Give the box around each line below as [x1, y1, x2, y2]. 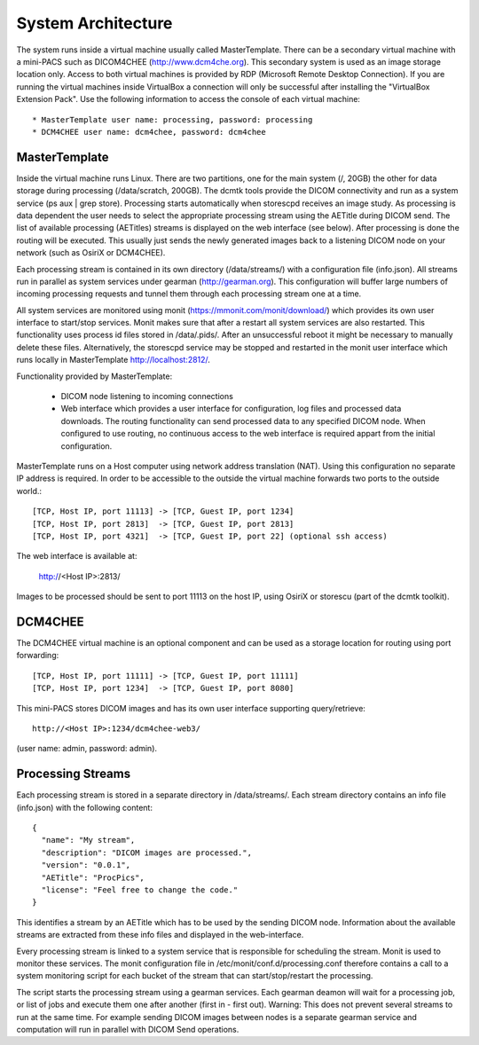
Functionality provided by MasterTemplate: [16, 371, 173, 381]
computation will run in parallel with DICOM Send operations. [16, 1024, 239, 1034]
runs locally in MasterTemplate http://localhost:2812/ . [16, 355, 210, 365]
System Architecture [16, 13, 173, 33]
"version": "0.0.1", [41, 860, 131, 870]
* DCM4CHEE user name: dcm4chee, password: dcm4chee [32, 127, 266, 137]
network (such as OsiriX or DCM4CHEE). [16, 247, 166, 258]
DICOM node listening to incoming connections [60, 391, 234, 402]
